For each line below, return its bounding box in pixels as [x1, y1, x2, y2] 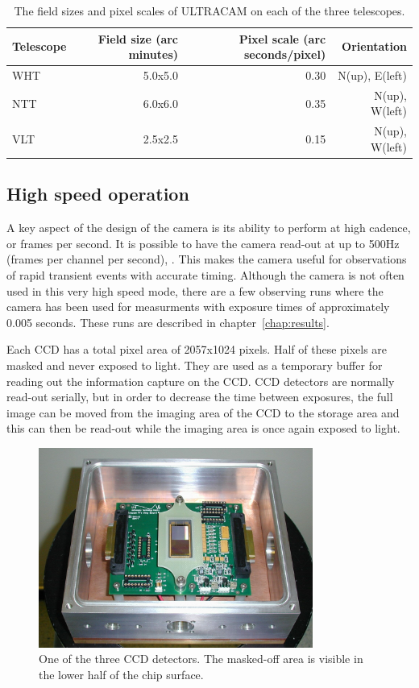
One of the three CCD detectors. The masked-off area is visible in [39, 650, 363, 667]
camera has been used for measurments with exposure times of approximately [6, 298, 390, 315]
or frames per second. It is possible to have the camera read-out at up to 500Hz [6, 234, 400, 251]
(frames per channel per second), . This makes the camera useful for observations [6, 251, 407, 267]
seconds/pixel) [243, 46, 326, 63]
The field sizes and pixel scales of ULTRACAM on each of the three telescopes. [14, 2, 405, 19]
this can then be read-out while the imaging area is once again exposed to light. [6, 420, 400, 437]
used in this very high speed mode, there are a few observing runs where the [6, 282, 384, 299]
